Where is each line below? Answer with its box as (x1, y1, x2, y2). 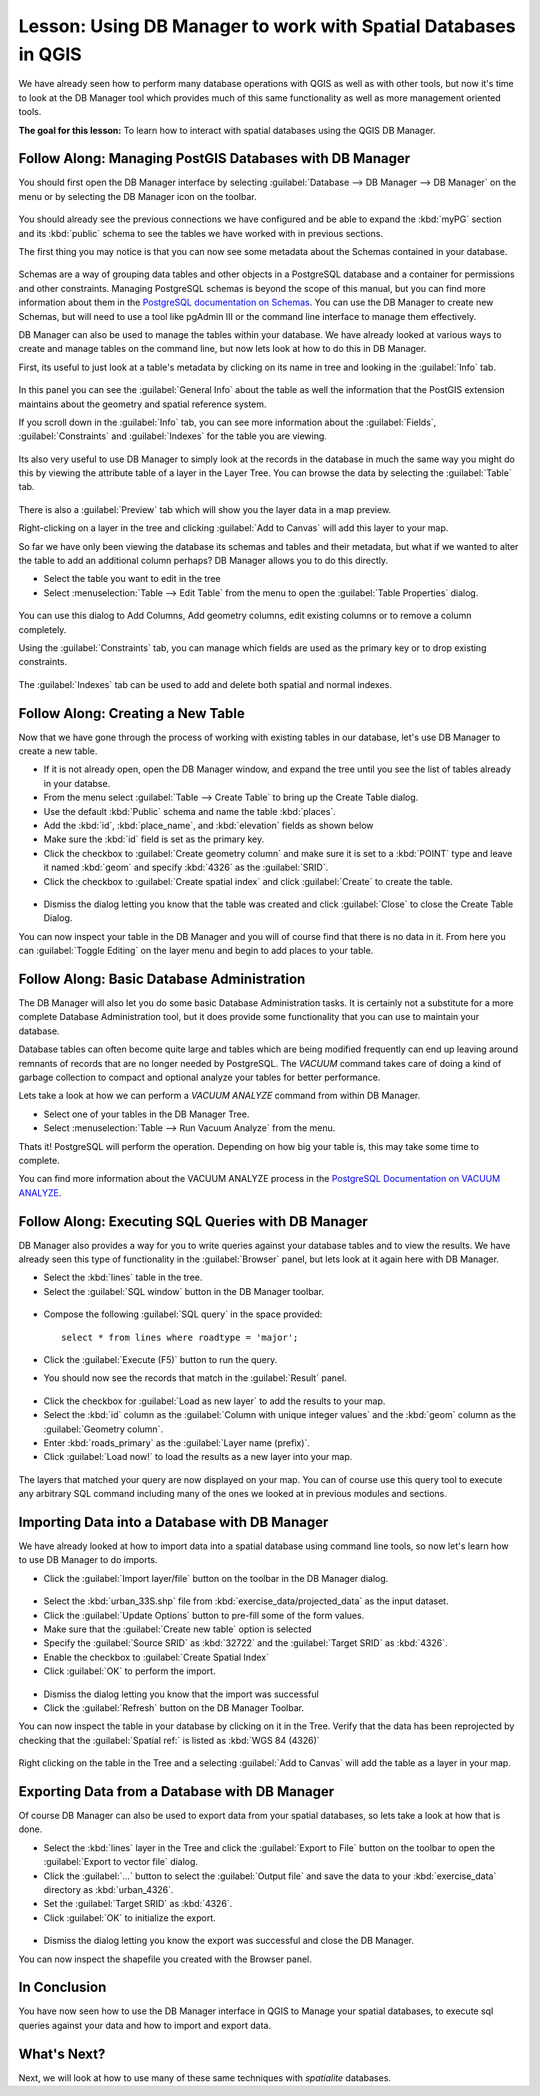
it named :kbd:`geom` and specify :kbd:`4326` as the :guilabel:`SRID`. (43, 861, 329, 874)
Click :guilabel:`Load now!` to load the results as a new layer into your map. (43, 1451, 353, 1463)
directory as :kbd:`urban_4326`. (43, 1883, 174, 1895)
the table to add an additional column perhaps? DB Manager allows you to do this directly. (18, 555, 389, 567)
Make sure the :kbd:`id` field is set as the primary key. (43, 833, 265, 845)
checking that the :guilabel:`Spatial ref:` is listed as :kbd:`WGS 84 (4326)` (18, 1734, 320, 1746)
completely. (18, 623, 67, 635)
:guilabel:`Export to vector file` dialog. (43, 1856, 199, 1868)
